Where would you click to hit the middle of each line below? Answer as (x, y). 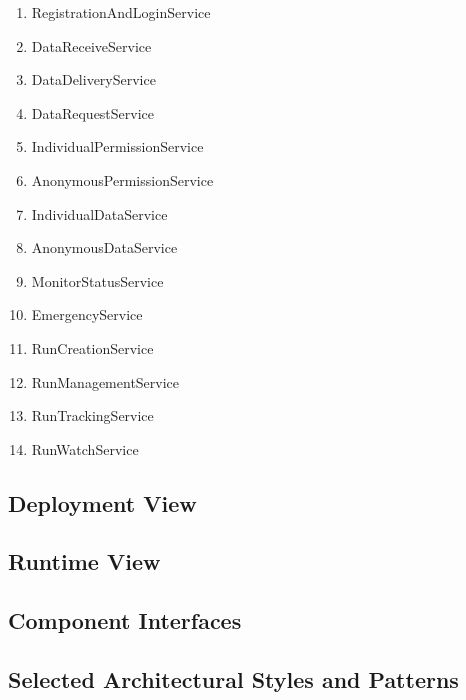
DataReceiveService (91, 45)
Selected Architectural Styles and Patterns (233, 679)
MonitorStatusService (97, 280)
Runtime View (84, 561)
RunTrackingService (92, 415)
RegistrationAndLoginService (121, 12)
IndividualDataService (99, 213)
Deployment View (102, 502)
